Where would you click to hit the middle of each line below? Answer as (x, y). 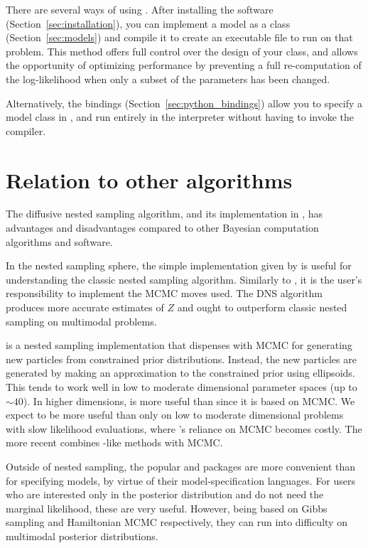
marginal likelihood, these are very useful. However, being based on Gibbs (167, 508)
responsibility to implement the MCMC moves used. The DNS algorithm (164, 293)
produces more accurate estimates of (85, 307)
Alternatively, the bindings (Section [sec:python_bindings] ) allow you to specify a (184, 103)
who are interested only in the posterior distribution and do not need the (165, 494)
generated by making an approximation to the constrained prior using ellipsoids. (180, 373)
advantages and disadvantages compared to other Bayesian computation (162, 228)
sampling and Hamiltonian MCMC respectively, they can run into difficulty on (177, 522)
